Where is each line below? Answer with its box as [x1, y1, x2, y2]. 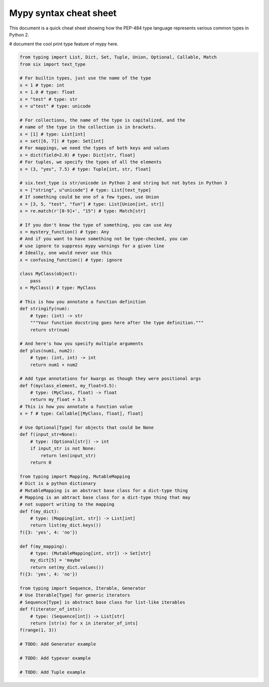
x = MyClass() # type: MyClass [19, 285, 97, 291]
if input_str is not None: [30, 446, 97, 451]
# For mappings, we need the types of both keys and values [19, 145, 170, 151]
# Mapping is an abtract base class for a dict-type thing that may [19, 494, 191, 500]
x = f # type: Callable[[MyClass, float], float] [19, 411, 143, 416]
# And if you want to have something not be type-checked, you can [19, 236, 188, 242]
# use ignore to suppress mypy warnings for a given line [19, 243, 164, 249]
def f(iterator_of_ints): [19, 607, 83, 612]
